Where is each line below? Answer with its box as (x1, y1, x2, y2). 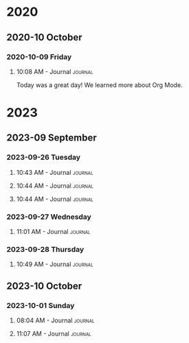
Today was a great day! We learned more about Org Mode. (16, 80, 183, 89)
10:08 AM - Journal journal (16, 67, 93, 75)
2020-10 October (6, 32, 82, 43)
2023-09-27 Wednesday (6, 212, 92, 222)
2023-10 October (6, 280, 82, 292)
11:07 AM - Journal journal (16, 330, 92, 338)
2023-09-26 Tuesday (6, 152, 80, 162)
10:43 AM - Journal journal (16, 168, 93, 176)
